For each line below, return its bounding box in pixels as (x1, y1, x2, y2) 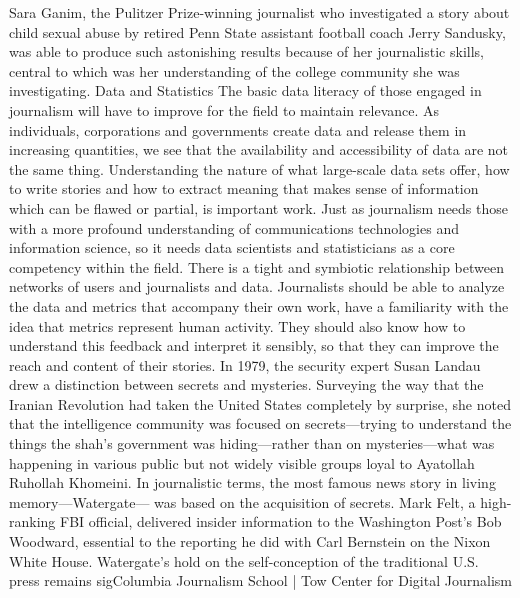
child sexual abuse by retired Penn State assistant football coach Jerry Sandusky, (9, 21, 506, 42)
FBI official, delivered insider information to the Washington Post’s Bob (60, 511, 502, 532)
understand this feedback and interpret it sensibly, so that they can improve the (9, 335, 499, 356)
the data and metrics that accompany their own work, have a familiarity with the (9, 295, 509, 316)
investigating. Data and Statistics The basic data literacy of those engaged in (9, 80, 482, 101)
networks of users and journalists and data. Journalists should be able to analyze (9, 276, 505, 297)
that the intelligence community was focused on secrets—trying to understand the (9, 413, 512, 434)
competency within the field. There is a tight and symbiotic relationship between (9, 256, 504, 277)
